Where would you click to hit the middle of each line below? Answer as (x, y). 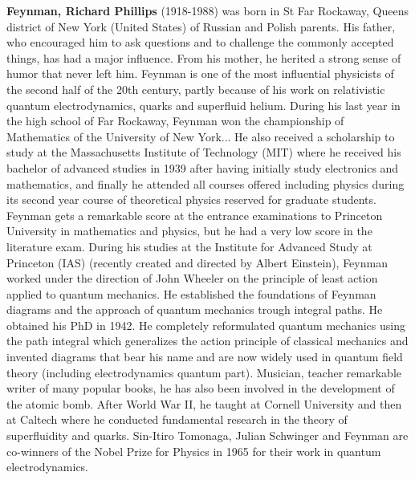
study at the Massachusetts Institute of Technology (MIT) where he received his (204, 152)
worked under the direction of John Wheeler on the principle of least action (192, 278)
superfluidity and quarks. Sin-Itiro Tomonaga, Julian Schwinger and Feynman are (207, 435)
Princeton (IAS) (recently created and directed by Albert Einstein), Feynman (197, 262)
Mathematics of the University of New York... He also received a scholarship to (201, 136)
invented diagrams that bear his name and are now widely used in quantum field (205, 357)
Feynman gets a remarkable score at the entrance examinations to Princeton (195, 215)
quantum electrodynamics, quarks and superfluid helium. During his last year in (203, 105)
